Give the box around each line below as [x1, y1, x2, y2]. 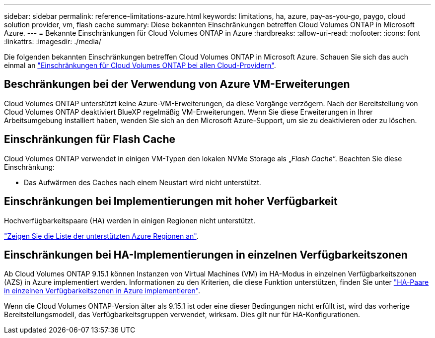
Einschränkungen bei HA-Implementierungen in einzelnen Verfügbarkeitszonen [4, 248, 408, 261]
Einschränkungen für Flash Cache [4, 133, 176, 146]
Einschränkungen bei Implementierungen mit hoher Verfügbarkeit [4, 195, 338, 208]
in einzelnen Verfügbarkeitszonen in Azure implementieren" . [4, 286, 201, 295]
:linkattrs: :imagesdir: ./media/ [4, 37, 101, 46]
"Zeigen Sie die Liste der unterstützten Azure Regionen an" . [4, 231, 199, 240]
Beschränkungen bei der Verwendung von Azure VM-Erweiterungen [4, 78, 350, 91]
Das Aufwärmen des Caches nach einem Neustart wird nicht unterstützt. [24, 178, 261, 187]
